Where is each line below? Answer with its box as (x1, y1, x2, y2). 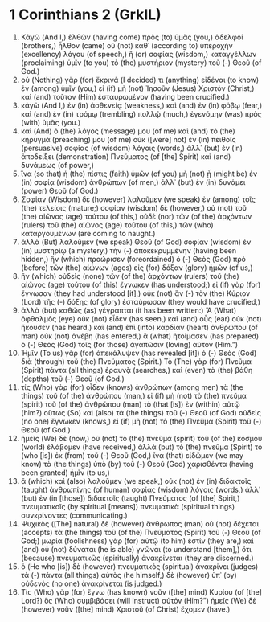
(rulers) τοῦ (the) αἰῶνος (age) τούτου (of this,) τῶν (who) (20, 219, 214, 230)
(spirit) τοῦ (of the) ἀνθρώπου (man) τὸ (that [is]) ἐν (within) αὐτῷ (20, 399, 240, 409)
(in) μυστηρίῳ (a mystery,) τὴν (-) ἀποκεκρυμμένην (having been (20, 245, 237, 255)
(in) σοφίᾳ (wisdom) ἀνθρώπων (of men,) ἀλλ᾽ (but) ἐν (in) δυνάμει (20, 177, 246, 186)
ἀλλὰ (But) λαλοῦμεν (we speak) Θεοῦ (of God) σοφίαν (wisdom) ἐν (20, 237, 252, 247)
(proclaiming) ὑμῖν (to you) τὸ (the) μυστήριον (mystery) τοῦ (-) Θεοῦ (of (20, 58, 262, 68)
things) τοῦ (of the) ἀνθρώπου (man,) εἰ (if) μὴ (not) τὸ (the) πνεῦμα (20, 391, 247, 400)
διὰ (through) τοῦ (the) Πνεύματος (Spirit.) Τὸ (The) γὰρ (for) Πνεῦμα (20, 356, 252, 366)
